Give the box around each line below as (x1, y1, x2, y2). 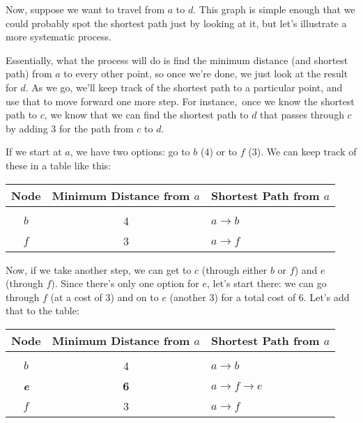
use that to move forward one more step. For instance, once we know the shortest (6, 93, 355, 108)
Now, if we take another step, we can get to (6, 262, 192, 277)
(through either (201, 262, 268, 277)
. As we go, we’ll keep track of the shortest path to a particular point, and (25, 79, 343, 94)
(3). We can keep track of (248, 144, 357, 159)
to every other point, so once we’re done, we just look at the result (63, 66, 348, 81)
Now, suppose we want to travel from (6, 2, 165, 16)
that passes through (260, 107, 344, 122)
